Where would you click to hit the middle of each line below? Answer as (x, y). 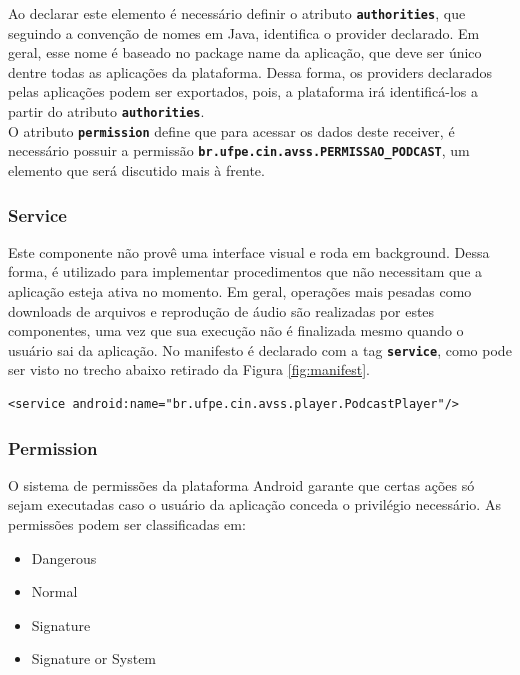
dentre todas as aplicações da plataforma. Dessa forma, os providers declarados (250, 71)
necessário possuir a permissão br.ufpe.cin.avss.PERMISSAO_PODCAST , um (239, 150)
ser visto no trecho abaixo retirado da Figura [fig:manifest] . (189, 369)
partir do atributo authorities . (106, 111)
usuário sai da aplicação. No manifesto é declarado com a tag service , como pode (260, 349)
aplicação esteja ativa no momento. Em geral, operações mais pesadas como (240, 291)
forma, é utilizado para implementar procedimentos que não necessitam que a (245, 271)
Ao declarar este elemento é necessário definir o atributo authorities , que (237, 13)
